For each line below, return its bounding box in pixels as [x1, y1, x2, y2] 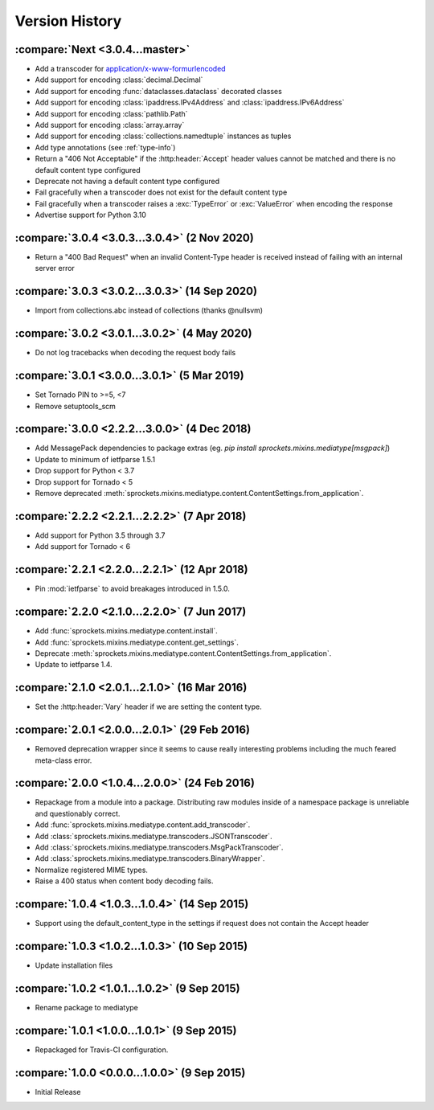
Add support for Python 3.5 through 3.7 [35, 530, 166, 540]
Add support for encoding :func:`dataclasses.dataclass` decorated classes [35, 86, 283, 96]
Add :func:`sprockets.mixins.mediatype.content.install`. [35, 626, 219, 636]
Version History [14, 12, 122, 30]
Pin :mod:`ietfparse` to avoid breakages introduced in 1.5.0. [35, 584, 231, 594]
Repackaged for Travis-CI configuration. [35, 1045, 169, 1055]
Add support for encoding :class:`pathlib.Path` [35, 109, 188, 118]
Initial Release [35, 1087, 81, 1096]
